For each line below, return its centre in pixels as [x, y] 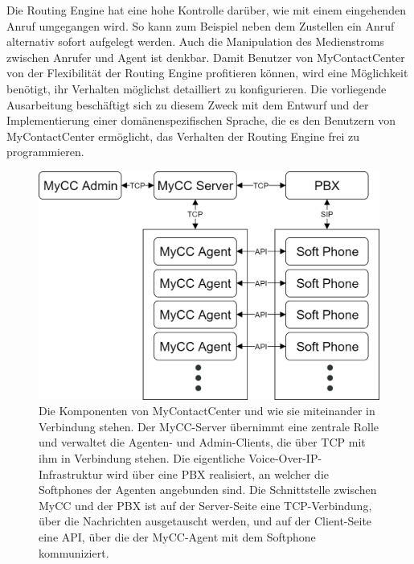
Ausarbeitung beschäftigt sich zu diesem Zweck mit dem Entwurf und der [188, 104]
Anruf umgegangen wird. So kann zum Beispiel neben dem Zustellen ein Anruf [201, 25]
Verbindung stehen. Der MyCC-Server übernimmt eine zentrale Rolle [209, 426]
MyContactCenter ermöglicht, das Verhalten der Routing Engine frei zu [183, 136]
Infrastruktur [71, 473]
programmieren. [45, 152]
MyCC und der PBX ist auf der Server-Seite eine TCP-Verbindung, [205, 505]
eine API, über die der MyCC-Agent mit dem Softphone [177, 536]
